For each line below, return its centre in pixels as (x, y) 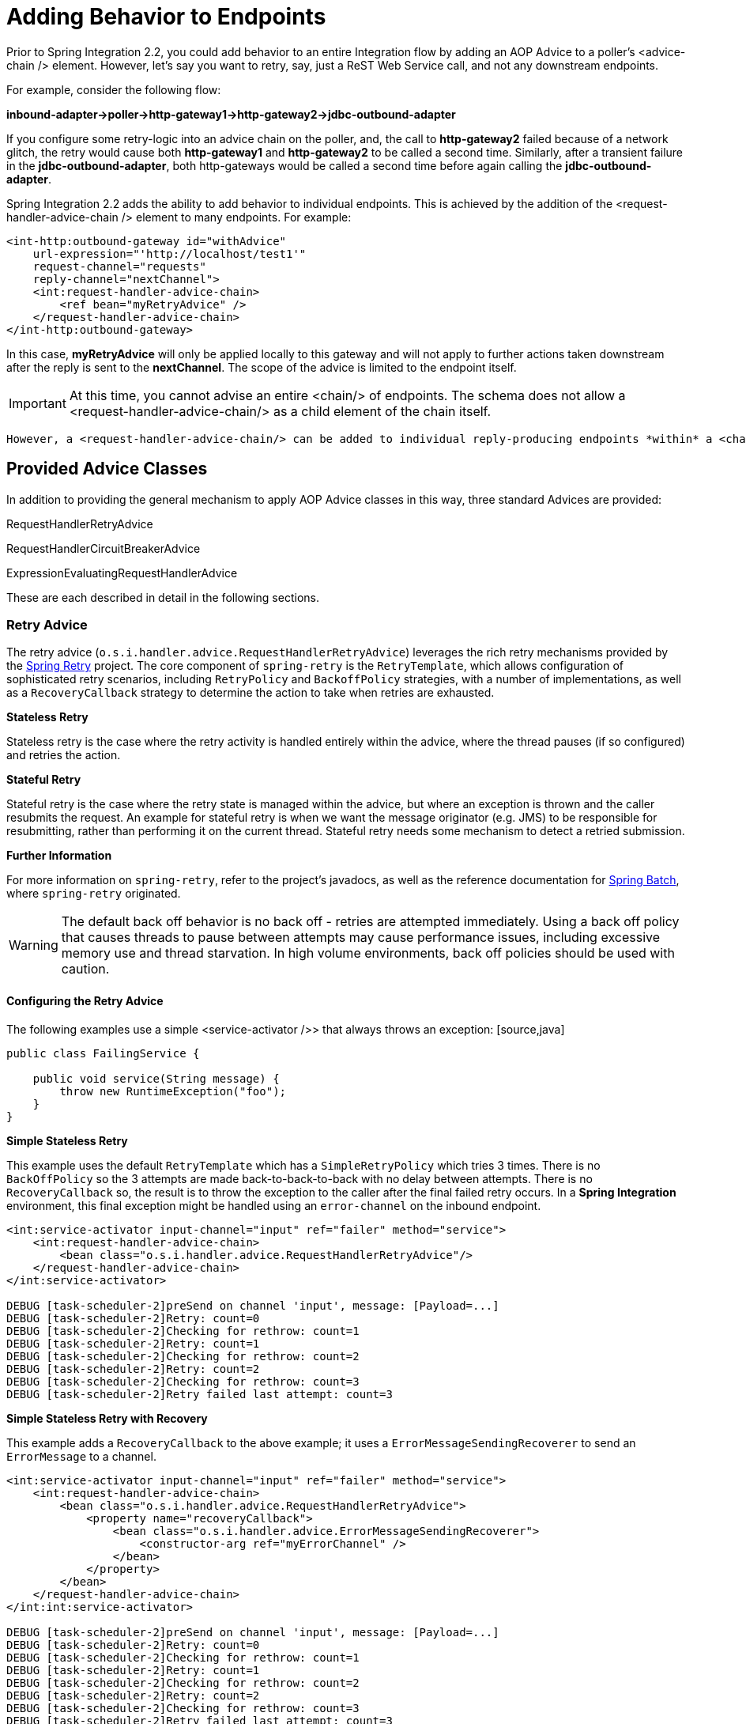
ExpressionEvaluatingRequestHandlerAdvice (122, 573)
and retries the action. (64, 755)
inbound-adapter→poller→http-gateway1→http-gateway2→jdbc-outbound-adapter (231, 114)
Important (38, 403)
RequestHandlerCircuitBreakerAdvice (104, 548)
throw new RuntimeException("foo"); (173, 1091)
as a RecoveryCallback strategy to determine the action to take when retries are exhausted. (251, 693)
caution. (85, 969)
